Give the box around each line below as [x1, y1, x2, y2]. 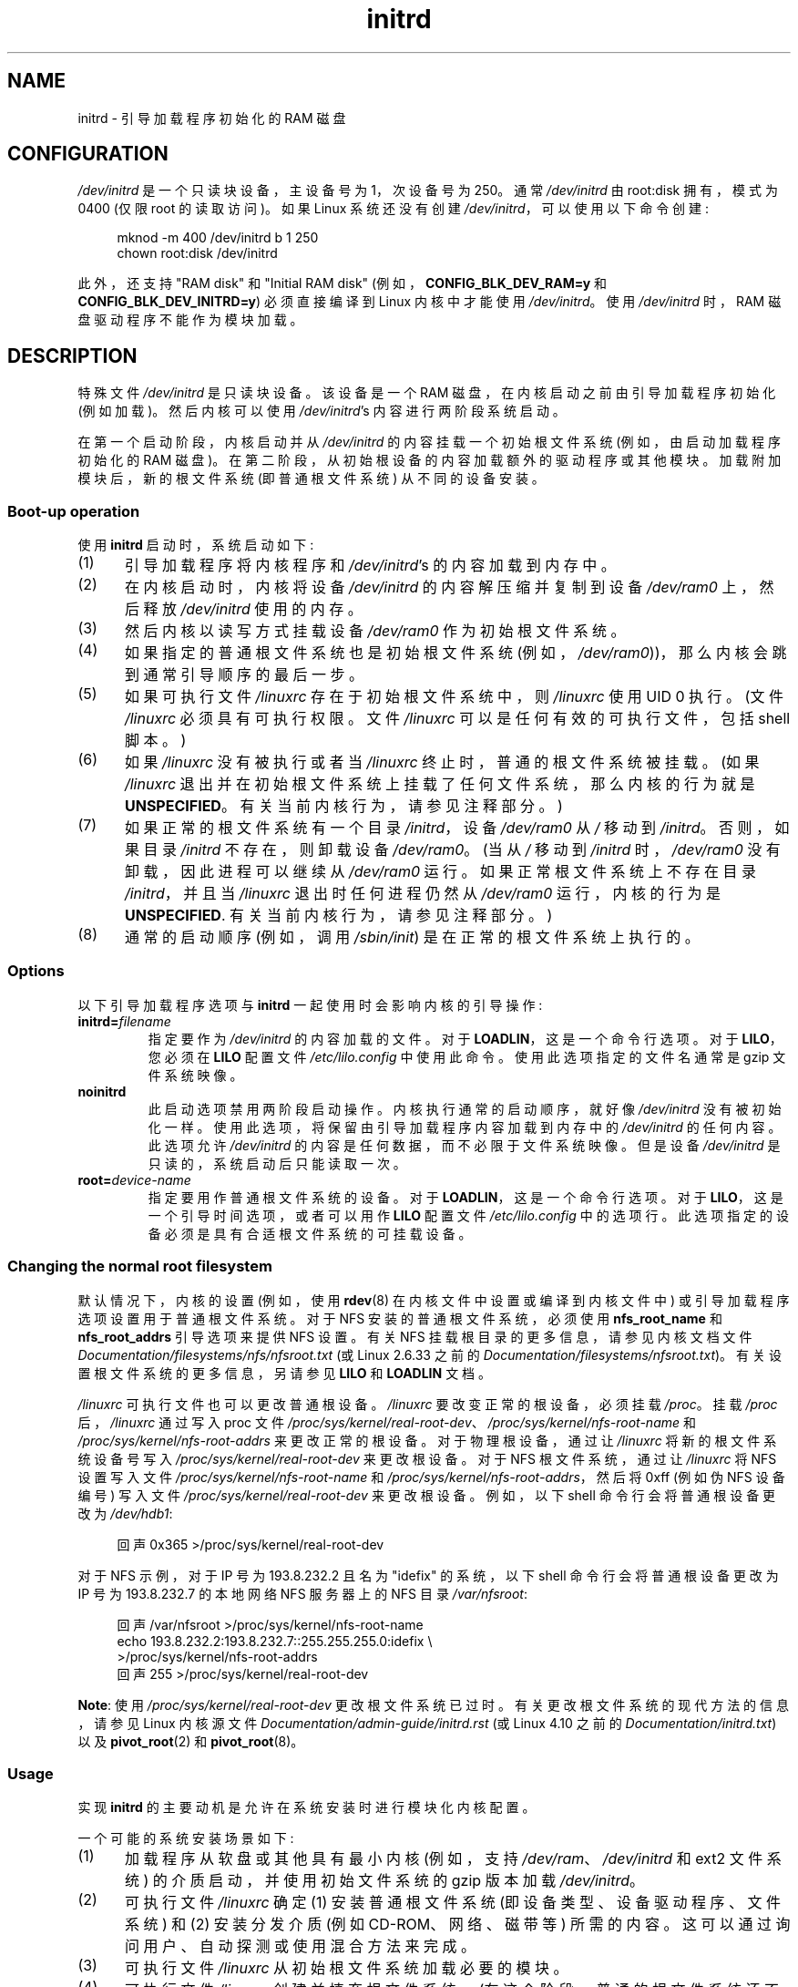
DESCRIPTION [7, 344, 138, 367]
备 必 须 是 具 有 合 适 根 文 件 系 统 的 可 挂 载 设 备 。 [148, 1225, 472, 1241]
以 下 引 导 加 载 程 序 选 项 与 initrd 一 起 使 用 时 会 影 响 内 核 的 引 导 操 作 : [77, 996, 543, 1013]
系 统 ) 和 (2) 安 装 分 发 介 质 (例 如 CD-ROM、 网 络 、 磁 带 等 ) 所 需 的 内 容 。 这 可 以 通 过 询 [124, 1915, 791, 1934]
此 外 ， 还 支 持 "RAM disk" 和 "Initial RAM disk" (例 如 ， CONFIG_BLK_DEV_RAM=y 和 [77, 275, 608, 292]
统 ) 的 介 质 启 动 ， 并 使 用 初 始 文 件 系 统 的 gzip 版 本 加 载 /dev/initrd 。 [124, 1871, 645, 1890]
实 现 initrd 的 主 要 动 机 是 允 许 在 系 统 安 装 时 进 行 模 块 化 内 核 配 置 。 [77, 1799, 536, 1816]
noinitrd [77, 1083, 127, 1099]
